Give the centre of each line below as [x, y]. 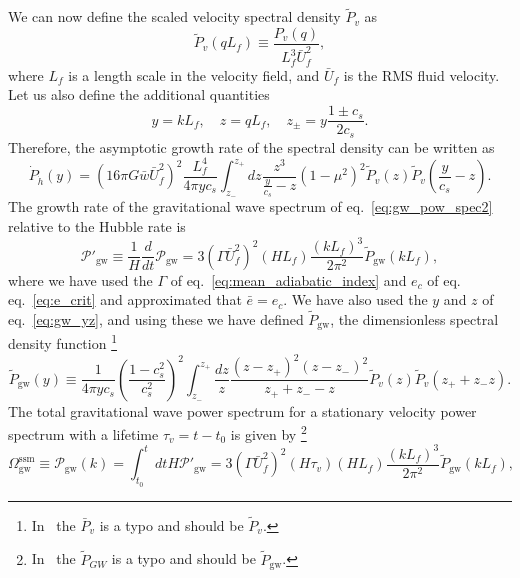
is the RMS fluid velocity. [421, 74]
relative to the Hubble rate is [97, 225]
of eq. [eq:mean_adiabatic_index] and [288, 279]
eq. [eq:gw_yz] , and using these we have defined [156, 318]
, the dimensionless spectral [414, 318]
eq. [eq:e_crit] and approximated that [125, 299]
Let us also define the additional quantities [139, 94]
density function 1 [62, 342]
